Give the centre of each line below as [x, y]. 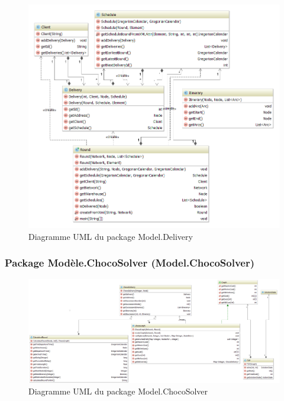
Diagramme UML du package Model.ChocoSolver [118, 391]
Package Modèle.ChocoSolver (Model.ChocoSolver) [130, 263]
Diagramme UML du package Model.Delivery [111, 236]
